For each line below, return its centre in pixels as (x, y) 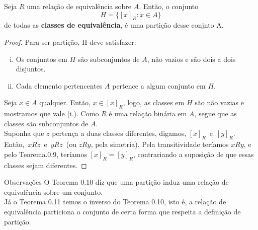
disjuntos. (31, 69)
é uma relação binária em (148, 113)
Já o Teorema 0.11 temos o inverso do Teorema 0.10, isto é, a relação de (115, 202)
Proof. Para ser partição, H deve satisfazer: (70, 42)
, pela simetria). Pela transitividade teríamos (160, 144)
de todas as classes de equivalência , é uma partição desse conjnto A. (114, 25)
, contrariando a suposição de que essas (194, 154)
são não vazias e (219, 102)
